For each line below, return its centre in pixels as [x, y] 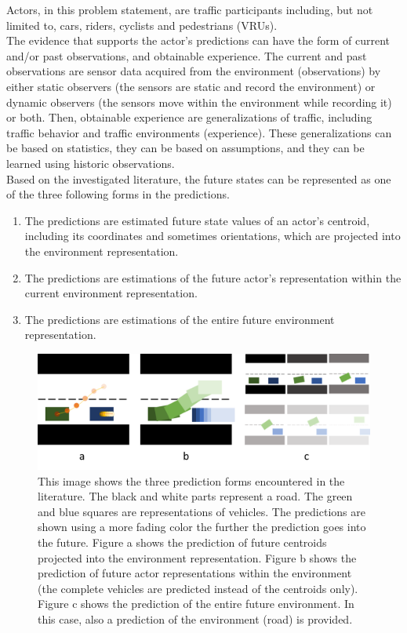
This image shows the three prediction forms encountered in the [191, 480]
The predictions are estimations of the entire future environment [180, 319]
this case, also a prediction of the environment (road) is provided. [195, 619]
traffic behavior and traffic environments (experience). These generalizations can [199, 132]
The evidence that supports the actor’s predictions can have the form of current [198, 40]
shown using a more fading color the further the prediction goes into [202, 527]
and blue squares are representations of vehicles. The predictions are [202, 511]
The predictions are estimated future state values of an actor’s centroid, [197, 220]
